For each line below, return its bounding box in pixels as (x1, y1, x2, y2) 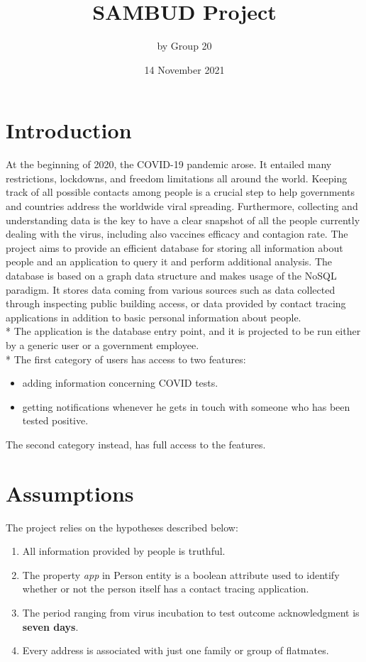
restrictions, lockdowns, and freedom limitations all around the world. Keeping (6, 170, 348, 185)
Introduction (6, 116, 132, 145)
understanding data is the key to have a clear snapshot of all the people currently (6, 212, 360, 227)
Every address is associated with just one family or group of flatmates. (22, 643, 329, 658)
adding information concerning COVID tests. (22, 375, 218, 390)
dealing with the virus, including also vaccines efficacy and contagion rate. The (6, 226, 348, 241)
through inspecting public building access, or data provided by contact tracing (6, 296, 346, 311)
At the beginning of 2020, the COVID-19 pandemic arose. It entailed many (6, 157, 332, 172)
